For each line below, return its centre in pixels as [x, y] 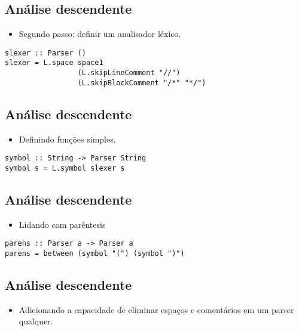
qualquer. [36, 321]
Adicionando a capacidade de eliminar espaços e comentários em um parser [156, 309]
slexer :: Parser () [46, 53]
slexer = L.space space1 [54, 63]
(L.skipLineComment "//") [129, 73]
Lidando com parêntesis [62, 224]
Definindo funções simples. [67, 139]
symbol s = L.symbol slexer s [65, 168]
